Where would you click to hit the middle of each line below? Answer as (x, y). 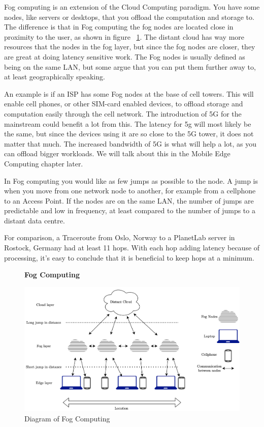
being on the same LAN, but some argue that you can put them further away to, (130, 66)
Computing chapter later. (44, 163)
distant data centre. (35, 220)
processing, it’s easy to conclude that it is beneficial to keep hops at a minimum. (129, 257)
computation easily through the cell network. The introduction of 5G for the (123, 113)
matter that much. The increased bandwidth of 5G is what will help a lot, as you (130, 143)
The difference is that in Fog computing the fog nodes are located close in (119, 27)
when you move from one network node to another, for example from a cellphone (130, 191)
